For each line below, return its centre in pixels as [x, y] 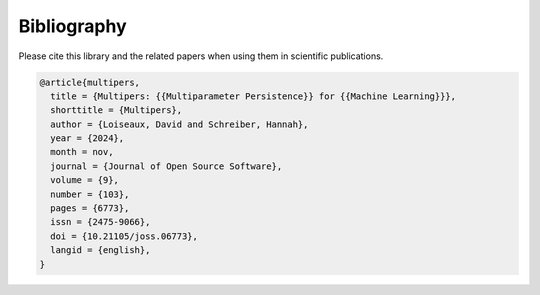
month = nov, [82, 152]
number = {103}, [90, 194]
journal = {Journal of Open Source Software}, [166, 166]
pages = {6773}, [90, 208]
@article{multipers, [89, 82]
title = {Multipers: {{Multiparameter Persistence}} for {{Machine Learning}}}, [253, 96]
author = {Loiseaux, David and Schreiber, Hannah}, [179, 124]
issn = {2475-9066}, [100, 222]
